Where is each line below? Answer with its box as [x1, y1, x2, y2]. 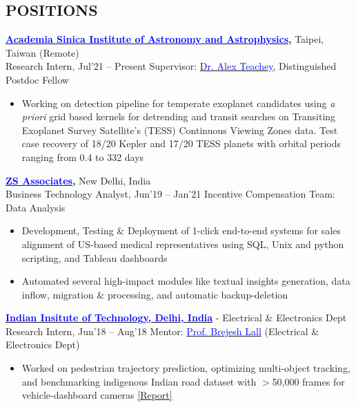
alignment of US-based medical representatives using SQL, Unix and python [21, 236, 344, 251]
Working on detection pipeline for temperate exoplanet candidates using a [21, 95, 335, 110]
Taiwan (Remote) [6, 45, 79, 59]
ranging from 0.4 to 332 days [21, 149, 144, 164]
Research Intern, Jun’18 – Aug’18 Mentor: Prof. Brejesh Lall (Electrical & [6, 323, 319, 338]
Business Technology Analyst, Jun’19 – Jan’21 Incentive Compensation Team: [6, 187, 335, 201]
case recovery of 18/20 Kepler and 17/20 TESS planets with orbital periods [21, 136, 342, 151]
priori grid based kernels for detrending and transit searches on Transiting [21, 109, 336, 124]
